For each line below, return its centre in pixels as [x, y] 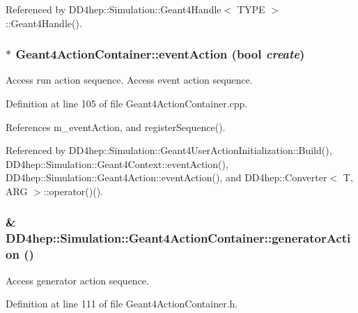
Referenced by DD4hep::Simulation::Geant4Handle [114, 9]
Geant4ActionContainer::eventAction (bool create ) [160, 54]
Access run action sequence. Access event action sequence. [129, 80]
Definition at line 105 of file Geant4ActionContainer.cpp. [127, 103]
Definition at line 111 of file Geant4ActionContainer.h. [122, 304]
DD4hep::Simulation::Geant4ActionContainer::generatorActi [178, 238]
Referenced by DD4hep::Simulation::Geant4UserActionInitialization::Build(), [169, 150]
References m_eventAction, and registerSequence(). [116, 127]
